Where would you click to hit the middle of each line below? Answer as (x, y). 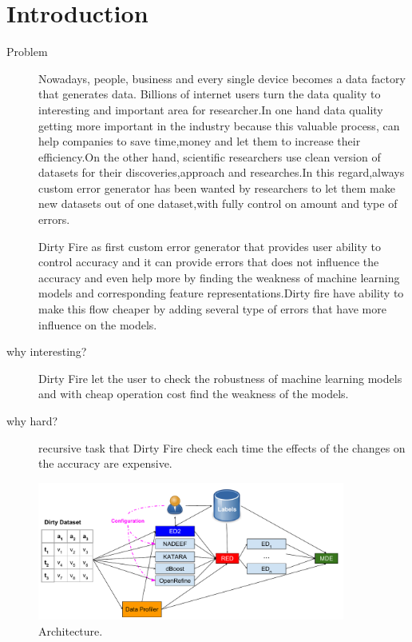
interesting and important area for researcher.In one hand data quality (211, 109)
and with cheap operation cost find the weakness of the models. (194, 394)
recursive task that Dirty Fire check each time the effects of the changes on (222, 447)
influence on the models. (98, 324)
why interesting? (47, 351)
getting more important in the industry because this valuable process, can (219, 125)
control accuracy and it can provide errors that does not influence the (209, 262)
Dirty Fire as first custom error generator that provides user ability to (210, 246)
